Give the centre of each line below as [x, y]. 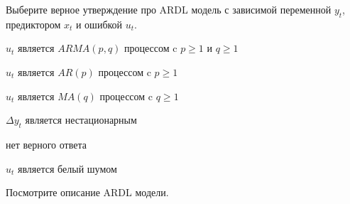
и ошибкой [99, 24]
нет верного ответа [46, 144]
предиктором [33, 24]
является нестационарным [81, 120]
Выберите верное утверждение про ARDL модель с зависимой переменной [169, 9]
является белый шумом [67, 168]
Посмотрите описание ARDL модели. [87, 192]
